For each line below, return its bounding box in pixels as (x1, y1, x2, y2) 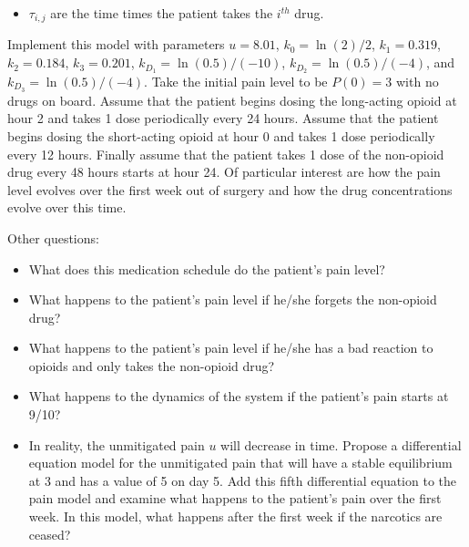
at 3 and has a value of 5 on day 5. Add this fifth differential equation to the (28, 470, 457, 490)
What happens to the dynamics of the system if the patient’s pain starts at (28, 387, 449, 406)
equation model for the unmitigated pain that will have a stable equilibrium (28, 453, 453, 472)
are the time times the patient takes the (50, 4, 273, 22)
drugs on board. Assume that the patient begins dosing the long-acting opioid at (7, 90, 457, 109)
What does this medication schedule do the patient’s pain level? (28, 259, 385, 278)
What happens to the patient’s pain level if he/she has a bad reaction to (28, 338, 433, 357)
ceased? (28, 524, 71, 543)
